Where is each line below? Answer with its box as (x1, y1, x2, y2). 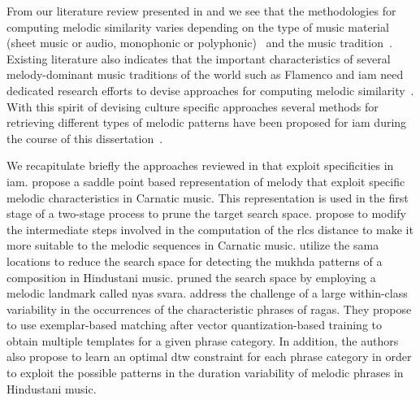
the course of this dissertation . (6, 129, 163, 146)
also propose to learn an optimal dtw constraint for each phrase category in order (6, 348, 412, 365)
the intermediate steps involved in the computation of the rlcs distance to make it (6, 220, 414, 237)
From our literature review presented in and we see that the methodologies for (6, 2, 396, 19)
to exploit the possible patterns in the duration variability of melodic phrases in (6, 364, 404, 381)
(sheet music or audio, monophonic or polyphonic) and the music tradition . (6, 34, 392, 51)
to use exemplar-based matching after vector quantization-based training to (6, 316, 382, 333)
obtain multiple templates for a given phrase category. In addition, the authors (6, 332, 399, 349)
